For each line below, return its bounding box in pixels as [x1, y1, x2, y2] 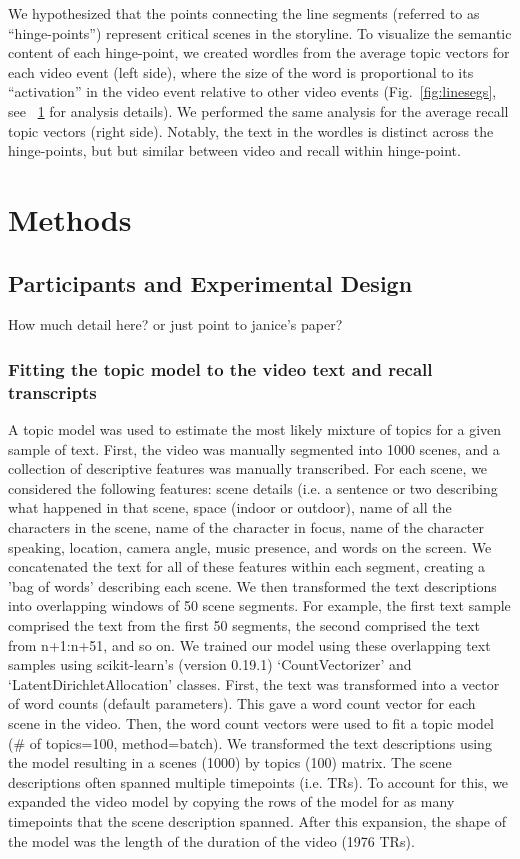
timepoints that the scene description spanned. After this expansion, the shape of [8, 810, 507, 831]
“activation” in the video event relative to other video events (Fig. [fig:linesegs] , [8, 81, 497, 102]
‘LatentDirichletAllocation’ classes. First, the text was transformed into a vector [8, 673, 500, 694]
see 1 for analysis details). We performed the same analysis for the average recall [8, 100, 509, 121]
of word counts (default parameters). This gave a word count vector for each [8, 693, 476, 714]
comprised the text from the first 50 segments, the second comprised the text [8, 615, 480, 635]
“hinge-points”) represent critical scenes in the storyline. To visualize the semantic [8, 22, 512, 43]
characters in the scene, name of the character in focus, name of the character [8, 517, 485, 538]
